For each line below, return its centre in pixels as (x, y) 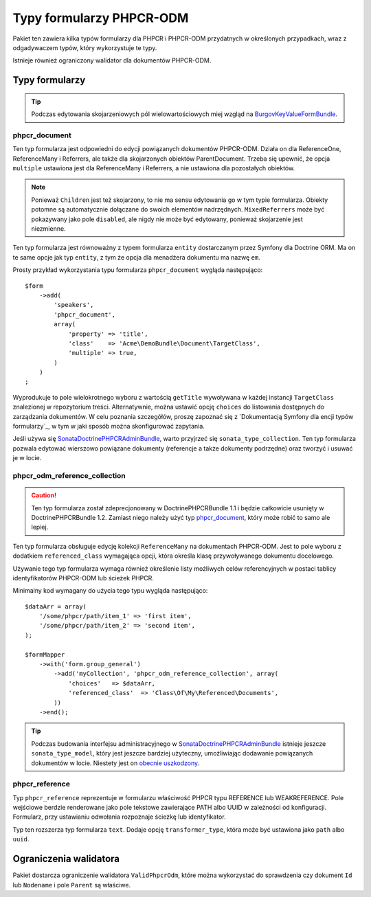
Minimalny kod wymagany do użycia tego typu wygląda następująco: (110, 591)
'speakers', (74, 305)
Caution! (44, 495)
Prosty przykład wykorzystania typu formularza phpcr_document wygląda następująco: (138, 270)
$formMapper (45, 655)
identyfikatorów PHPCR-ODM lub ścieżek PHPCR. (83, 578)
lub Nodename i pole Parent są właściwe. (71, 885)
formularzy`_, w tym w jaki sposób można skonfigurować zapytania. (109, 427)
